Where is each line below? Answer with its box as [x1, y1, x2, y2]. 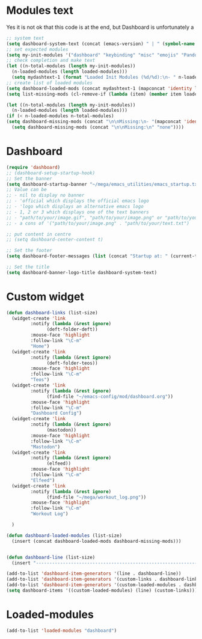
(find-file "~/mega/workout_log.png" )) [46, 494, 147, 500]
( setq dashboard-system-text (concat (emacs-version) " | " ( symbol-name [6, 40, 195, 47]
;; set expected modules [6, 46, 69, 52]
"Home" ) [30, 343, 50, 349]
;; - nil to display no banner [6, 192, 85, 198]
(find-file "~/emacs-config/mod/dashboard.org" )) [46, 393, 173, 400]
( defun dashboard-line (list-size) [6, 554, 96, 560]
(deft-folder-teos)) [46, 360, 98, 366]
